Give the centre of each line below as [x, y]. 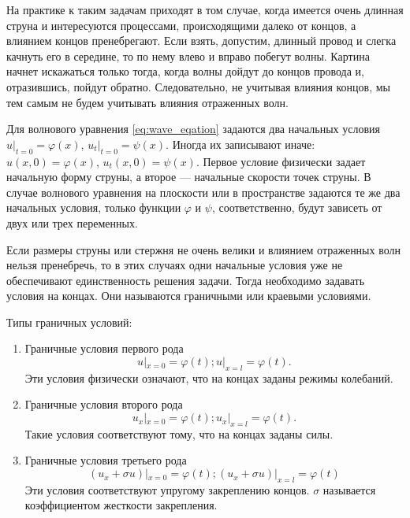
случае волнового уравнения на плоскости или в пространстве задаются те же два [203, 192]
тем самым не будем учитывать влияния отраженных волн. [147, 102]
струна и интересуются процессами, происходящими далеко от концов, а [181, 25]
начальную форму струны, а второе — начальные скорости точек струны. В [189, 177]
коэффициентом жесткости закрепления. [121, 505]
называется [349, 489]
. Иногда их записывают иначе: [240, 144]
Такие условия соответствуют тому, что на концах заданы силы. [179, 433]
